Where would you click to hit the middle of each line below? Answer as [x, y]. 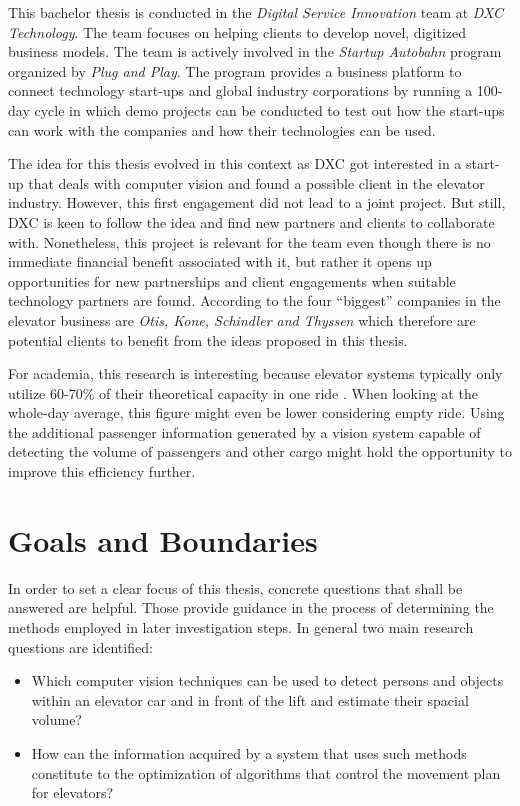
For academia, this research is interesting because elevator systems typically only [255, 373]
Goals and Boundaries [163, 539]
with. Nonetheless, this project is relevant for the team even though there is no [249, 241]
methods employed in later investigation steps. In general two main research [241, 626]
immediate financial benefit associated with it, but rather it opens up [220, 261]
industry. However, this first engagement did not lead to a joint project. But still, [257, 202]
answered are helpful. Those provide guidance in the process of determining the [251, 607]
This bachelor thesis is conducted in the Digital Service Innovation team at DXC [256, 12]
